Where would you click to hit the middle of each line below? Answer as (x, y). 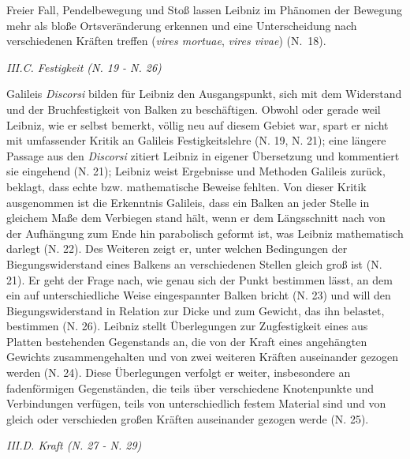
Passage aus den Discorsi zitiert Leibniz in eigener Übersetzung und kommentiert (203, 155)
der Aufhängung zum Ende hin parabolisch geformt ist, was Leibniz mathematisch (205, 233)
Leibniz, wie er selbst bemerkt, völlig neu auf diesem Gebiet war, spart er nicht (198, 124)
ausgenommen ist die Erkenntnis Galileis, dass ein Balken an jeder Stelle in (188, 202)
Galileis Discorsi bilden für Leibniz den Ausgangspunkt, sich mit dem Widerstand (204, 94)
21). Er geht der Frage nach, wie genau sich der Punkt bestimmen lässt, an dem (199, 279)
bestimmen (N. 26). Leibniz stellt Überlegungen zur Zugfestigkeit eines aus (187, 326)
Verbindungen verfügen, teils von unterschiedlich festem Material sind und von (196, 403)
